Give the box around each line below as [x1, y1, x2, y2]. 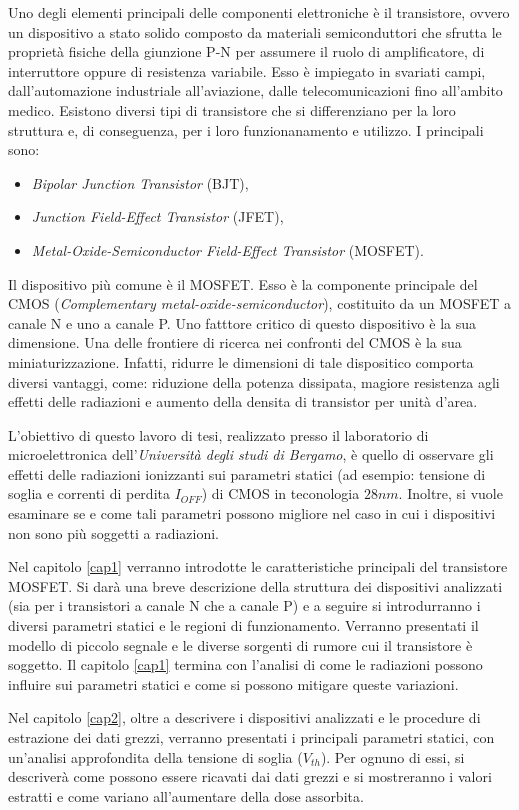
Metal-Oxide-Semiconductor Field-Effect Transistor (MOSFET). [31, 239, 424, 260]
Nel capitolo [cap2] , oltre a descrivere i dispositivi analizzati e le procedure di [8, 707, 481, 728]
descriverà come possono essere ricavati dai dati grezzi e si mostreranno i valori [8, 766, 492, 787]
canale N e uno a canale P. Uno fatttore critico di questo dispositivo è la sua [8, 312, 477, 333]
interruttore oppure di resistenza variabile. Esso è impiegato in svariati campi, [8, 60, 486, 81]
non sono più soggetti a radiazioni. [8, 522, 219, 543]
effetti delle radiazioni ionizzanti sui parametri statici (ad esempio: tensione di [8, 463, 486, 484]
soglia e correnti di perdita [8, 483, 170, 504]
